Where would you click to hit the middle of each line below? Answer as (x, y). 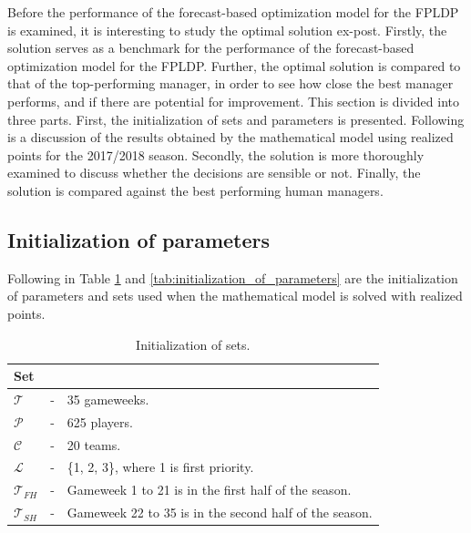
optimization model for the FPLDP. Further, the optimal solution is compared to (234, 65)
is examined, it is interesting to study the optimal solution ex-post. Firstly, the (227, 30)
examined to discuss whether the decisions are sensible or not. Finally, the (214, 173)
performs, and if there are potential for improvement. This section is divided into (234, 101)
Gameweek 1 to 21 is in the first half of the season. (209, 490)
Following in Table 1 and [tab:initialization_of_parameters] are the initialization (233, 277)
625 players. (100, 421)
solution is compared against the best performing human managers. (195, 190)
